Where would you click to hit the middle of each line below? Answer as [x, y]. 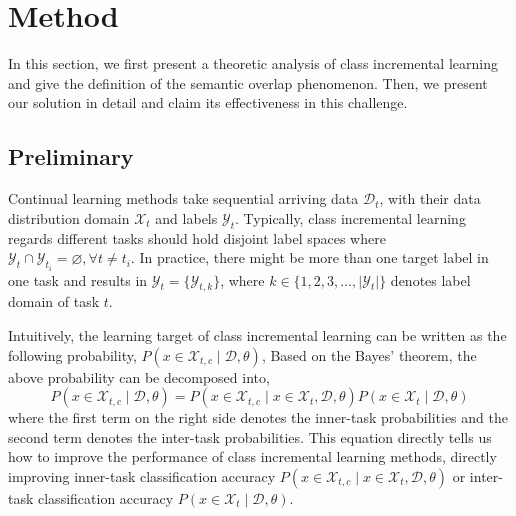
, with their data [430, 198]
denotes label [430, 279]
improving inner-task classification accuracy [142, 475]
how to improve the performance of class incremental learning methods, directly [252, 456]
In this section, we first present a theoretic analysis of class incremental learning [253, 63]
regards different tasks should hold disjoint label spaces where [197, 237]
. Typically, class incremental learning [350, 217]
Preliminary [71, 156]
